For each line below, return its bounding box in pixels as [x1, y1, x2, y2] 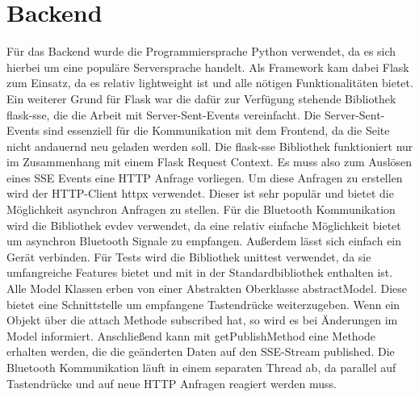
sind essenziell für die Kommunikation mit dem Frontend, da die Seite [43, 122, 390, 139]
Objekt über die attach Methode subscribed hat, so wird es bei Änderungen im [6, 311, 398, 328]
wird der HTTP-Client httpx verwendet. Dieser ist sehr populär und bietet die [6, 185, 394, 202]
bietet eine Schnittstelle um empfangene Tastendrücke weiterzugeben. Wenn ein [6, 295, 400, 312]
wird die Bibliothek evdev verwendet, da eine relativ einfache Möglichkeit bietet [6, 216, 401, 233]
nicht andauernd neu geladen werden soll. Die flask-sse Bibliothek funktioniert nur [6, 137, 413, 154]
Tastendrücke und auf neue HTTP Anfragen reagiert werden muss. [6, 374, 337, 391]
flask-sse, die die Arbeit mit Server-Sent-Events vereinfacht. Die [6, 106, 321, 123]
